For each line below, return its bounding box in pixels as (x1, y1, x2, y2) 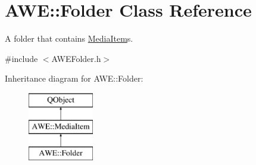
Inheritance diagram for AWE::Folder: (5, 72, 143, 85)
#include (5, 52, 38, 64)
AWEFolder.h (51, 52, 101, 64)
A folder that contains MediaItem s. (5, 32, 133, 45)
